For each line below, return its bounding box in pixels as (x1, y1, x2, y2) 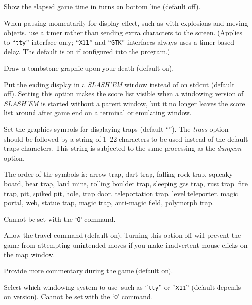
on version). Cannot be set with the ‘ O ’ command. (4, 291, 152, 302)
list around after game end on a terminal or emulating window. (4, 108, 192, 118)
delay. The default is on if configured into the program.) (4, 46, 170, 56)
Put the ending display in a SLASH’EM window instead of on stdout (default (4, 79, 235, 89)
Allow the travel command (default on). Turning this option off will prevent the (4, 230, 241, 240)
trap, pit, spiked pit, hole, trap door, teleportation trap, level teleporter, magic (4, 188, 238, 198)
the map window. (4, 249, 55, 259)
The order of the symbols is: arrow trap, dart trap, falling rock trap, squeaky (4, 169, 233, 179)
